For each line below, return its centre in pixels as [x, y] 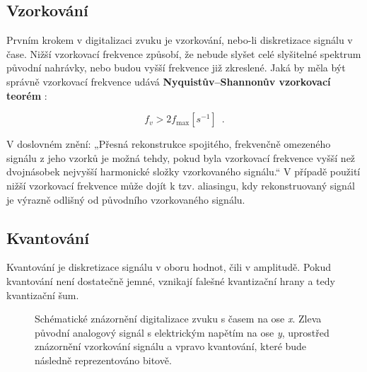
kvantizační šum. [43, 295]
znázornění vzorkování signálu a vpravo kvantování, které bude [171, 346]
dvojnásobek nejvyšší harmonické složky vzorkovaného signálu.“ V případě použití [183, 172]
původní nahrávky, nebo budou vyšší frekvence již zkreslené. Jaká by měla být [176, 68]
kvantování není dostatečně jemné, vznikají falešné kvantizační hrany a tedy [171, 280]
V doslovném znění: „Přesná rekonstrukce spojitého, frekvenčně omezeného [169, 144]
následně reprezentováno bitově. [103, 360]
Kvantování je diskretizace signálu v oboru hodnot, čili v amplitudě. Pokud [169, 267]
